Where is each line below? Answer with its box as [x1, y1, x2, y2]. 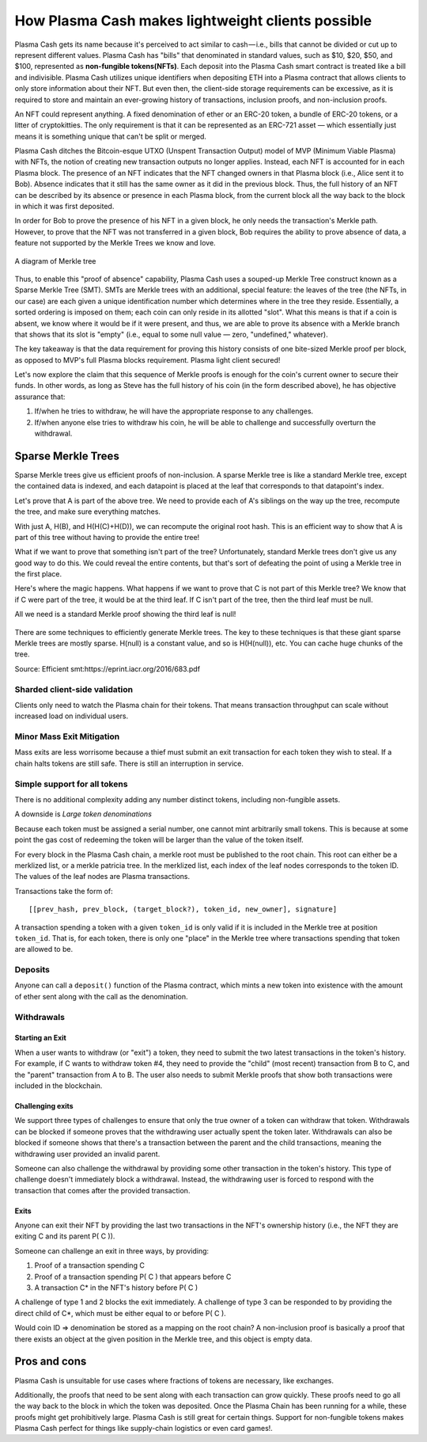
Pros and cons [14, 1355, 87, 1368]
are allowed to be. [14, 945, 74, 954]
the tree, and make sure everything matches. [14, 507, 161, 516]
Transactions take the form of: [14, 886, 114, 896]
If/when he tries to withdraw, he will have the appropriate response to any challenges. [34, 406, 314, 416]
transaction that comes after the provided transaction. [14, 1185, 191, 1195]
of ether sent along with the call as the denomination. [14, 991, 189, 1001]
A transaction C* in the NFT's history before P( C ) [34, 1283, 198, 1292]
